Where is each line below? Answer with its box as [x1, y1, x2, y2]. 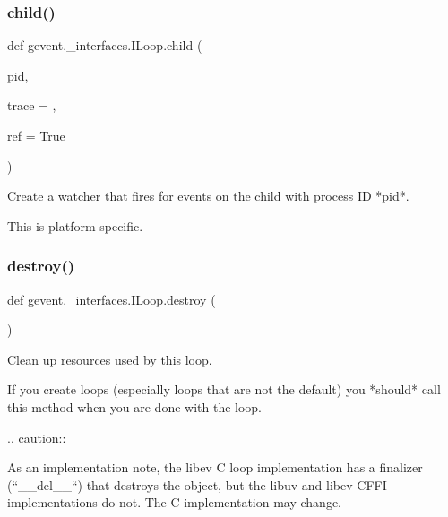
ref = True [7, 126, 65, 144]
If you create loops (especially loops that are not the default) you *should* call [7, 380, 441, 399]
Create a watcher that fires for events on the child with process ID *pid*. [7, 186, 409, 205]
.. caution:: [7, 427, 66, 446]
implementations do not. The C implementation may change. [7, 493, 342, 512]
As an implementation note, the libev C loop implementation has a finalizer [7, 458, 423, 477]
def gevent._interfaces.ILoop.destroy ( [7, 289, 216, 308]
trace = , [7, 96, 56, 115]
